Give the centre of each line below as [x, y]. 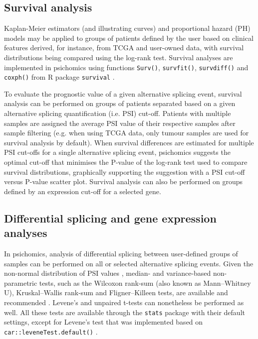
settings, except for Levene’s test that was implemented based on [104, 322]
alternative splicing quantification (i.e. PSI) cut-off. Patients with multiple [118, 113]
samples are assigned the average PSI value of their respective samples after [120, 123]
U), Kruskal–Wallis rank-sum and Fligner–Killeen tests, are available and [116, 292]
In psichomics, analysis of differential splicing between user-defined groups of [121, 254]
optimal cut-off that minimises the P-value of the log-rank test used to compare [126, 162]
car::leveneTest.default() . [51, 331]
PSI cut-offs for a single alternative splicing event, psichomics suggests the [117, 152]
